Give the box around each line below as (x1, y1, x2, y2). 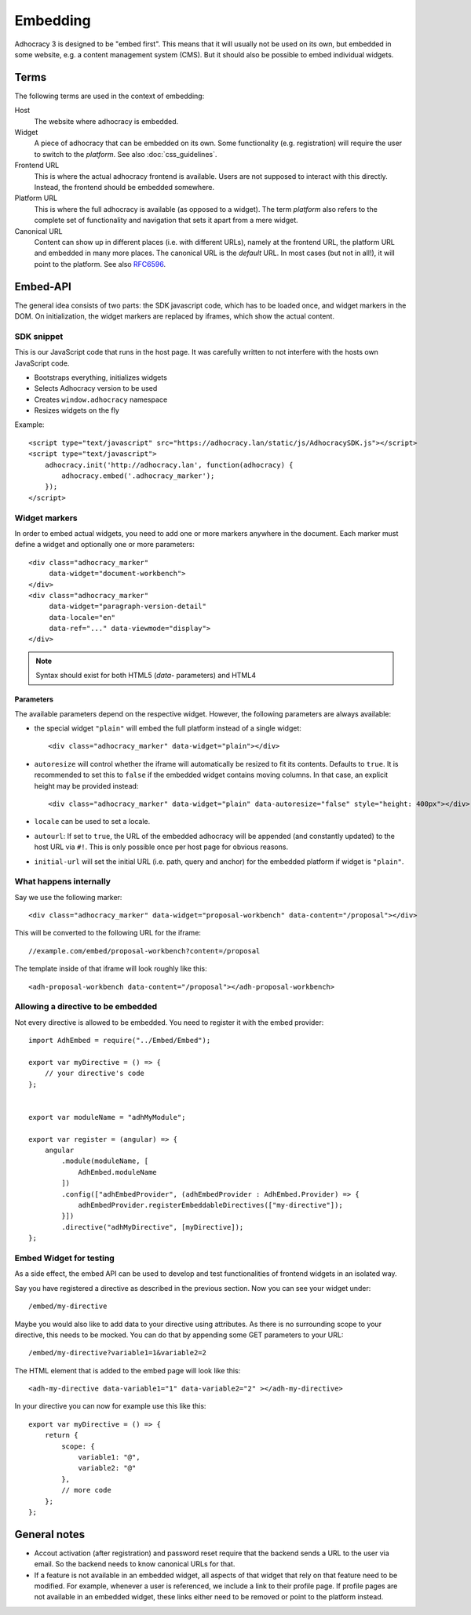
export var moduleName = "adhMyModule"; (28, 1113, 186, 1121)
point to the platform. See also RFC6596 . (34, 259, 166, 268)
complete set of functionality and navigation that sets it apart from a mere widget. (34, 216, 298, 225)
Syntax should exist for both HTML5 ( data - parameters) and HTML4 (35, 671, 257, 680)
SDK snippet (14, 330, 64, 341)
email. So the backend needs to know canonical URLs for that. (34, 1559, 235, 1569)
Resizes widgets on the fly (34, 406, 119, 415)
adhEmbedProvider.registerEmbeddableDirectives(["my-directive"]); (78, 1201, 343, 1210)
